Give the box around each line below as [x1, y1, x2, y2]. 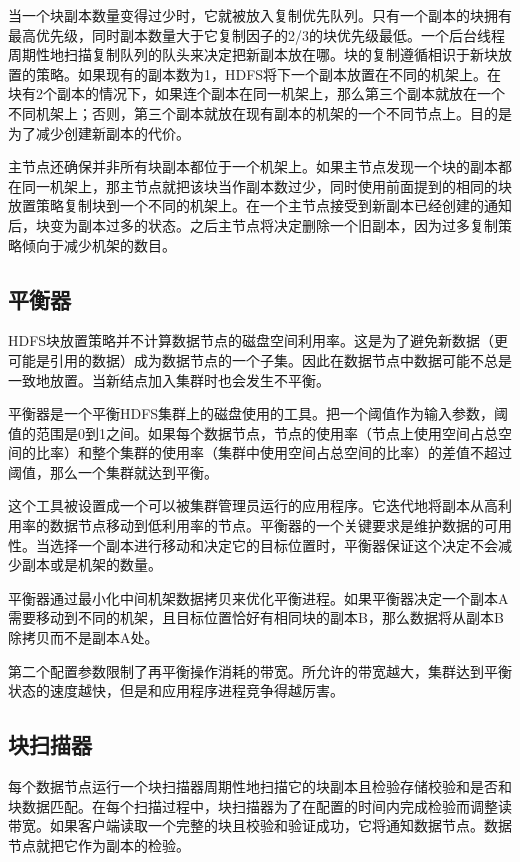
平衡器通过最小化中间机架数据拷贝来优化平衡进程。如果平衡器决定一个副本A [8, 587, 509, 608]
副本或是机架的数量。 [21, 554, 162, 575]
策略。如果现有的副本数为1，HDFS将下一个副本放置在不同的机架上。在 [35, 63, 502, 84]
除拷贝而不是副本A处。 [8, 627, 159, 648]
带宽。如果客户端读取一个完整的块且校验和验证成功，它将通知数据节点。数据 [8, 815, 512, 836]
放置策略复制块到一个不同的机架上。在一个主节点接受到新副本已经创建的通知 [8, 195, 512, 216]
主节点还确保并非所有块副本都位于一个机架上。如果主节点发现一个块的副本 [8, 156, 498, 177]
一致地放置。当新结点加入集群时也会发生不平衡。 [8, 369, 330, 390]
